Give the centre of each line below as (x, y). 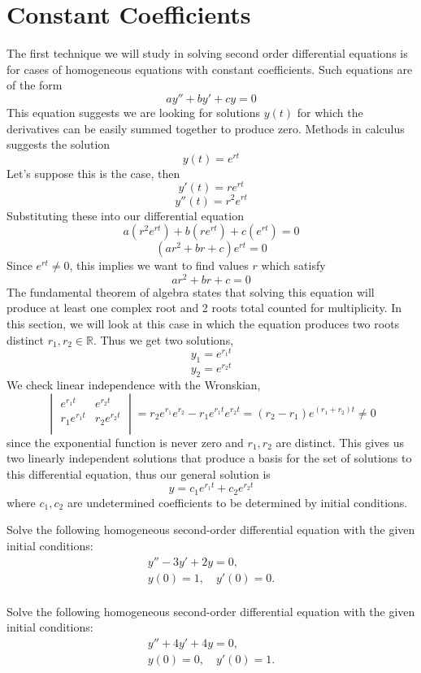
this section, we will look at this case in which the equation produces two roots (203, 323)
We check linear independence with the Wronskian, (134, 384)
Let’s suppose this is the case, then (93, 173)
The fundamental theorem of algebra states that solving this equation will (191, 291)
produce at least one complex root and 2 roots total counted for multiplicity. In (204, 308)
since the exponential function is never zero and (125, 442)
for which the (330, 112)
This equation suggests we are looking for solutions (134, 112)
